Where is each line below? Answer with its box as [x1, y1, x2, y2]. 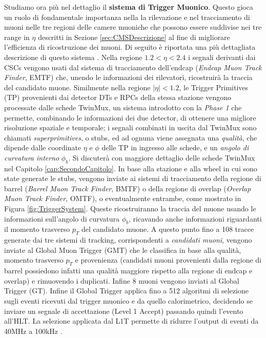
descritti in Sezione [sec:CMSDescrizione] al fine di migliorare [38, 31, 230, 42]
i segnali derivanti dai [188, 51, 256, 62]
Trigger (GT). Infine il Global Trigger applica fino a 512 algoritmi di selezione [4, 285, 249, 296]
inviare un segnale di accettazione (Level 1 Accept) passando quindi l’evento [4, 305, 243, 316]
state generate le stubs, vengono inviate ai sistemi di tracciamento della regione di [4, 173, 261, 184]
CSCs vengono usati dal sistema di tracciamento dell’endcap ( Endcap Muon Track [4, 62, 262, 72]
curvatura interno [4, 152, 59, 163]
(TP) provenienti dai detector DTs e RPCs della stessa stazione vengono [4, 92, 232, 103]
